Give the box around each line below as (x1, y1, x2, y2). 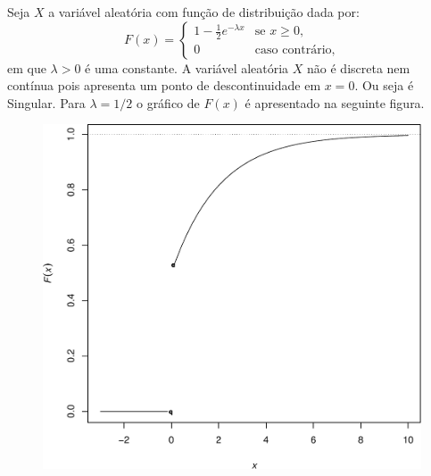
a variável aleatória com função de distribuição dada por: (48, 3, 360, 21)
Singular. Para (7, 93, 86, 112)
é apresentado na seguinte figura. (245, 93, 425, 112)
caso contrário (254, 44, 332, 57)
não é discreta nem (307, 58, 410, 77)
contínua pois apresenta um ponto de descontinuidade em (7, 76, 321, 95)
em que (7, 58, 46, 77)
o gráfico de (136, 93, 200, 112)
